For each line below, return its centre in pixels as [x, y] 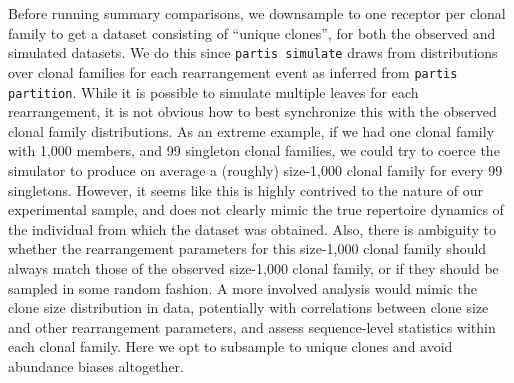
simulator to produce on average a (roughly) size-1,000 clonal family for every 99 [255, 169]
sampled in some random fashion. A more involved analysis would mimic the [243, 287]
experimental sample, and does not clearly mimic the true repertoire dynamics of [256, 209]
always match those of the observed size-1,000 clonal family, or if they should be [253, 267]
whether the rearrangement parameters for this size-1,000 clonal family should [247, 248]
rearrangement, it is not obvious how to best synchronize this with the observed [252, 111]
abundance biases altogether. [96, 365]
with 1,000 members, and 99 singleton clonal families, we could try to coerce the [254, 150]
